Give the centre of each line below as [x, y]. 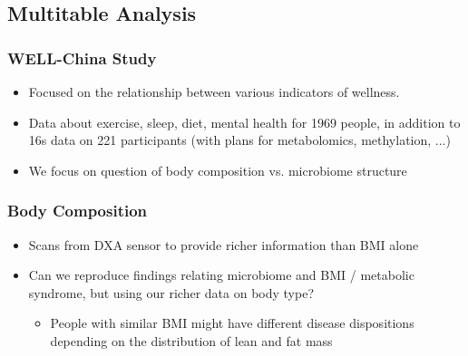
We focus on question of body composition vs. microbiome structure [218, 170]
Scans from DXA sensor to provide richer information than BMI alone [224, 244]
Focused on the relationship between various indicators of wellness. [214, 91]
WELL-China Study [82, 58]
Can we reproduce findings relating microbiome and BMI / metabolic [221, 275]
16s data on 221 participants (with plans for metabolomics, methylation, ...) [239, 140]
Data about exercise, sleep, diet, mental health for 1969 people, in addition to [244, 122]
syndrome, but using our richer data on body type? [171, 292]
